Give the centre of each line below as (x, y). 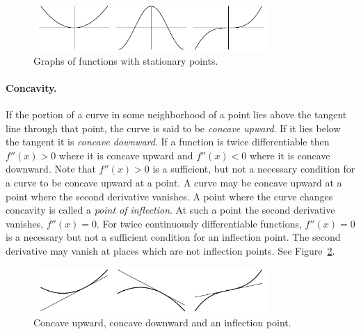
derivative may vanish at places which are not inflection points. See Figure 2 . (170, 250)
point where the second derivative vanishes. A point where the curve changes (169, 196)
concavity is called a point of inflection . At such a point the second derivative (170, 210)
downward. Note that (51, 169)
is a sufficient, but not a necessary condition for (254, 169)
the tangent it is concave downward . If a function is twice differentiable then (168, 142)
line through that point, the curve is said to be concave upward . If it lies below (173, 128)
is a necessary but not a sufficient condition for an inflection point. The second (173, 237)
